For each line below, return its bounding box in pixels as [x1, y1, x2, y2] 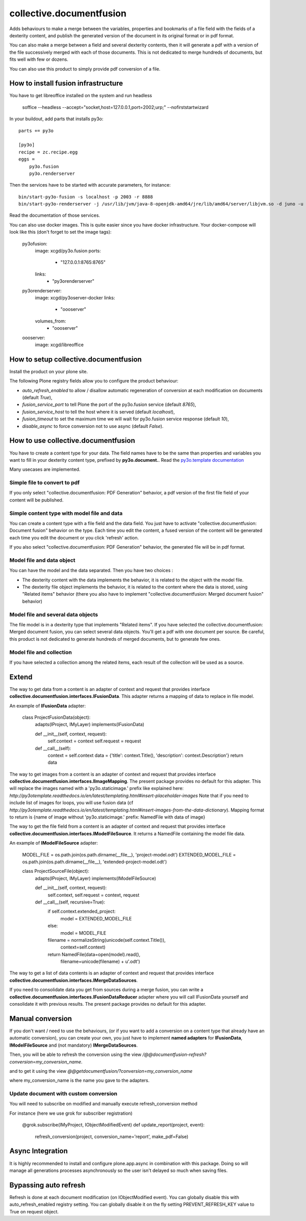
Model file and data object [9, 556, 76, 563]
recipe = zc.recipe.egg [18, 149, 78, 155]
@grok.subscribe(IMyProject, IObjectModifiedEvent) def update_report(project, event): [22, 1122, 205, 1128]
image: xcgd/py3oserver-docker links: [35, 295, 115, 301]
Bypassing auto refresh [9, 1181, 86, 1189]
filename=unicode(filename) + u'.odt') [60, 959, 140, 965]
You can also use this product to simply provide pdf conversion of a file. [9, 65, 161, 72]
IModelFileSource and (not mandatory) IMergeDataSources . [9, 1042, 138, 1048]
